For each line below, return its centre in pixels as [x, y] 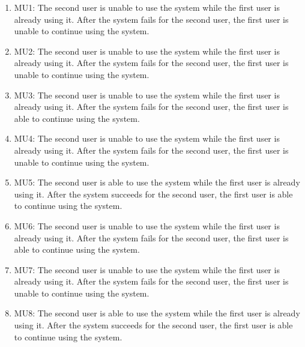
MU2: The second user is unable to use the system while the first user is [147, 51]
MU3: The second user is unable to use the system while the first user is [147, 95]
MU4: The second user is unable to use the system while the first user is [147, 138]
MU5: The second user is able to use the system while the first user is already [157, 182]
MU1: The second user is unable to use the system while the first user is [147, 7]
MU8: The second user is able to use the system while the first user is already [157, 313]
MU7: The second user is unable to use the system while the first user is [147, 269]
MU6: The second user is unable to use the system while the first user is [147, 225]
